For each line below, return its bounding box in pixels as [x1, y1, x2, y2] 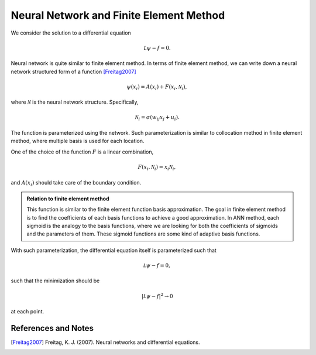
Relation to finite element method [26, 195, 109, 202]
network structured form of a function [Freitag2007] [11, 68, 137, 75]
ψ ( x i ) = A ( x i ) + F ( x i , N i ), [126, 83, 187, 91]
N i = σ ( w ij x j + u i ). [135, 114, 180, 122]
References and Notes [11, 323, 94, 333]
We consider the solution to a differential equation [11, 29, 131, 36]
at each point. [11, 308, 44, 315]
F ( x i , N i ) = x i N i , [138, 163, 176, 172]
